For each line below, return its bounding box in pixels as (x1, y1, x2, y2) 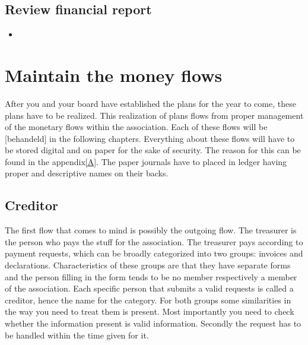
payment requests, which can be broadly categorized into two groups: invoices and (5, 247, 303, 259)
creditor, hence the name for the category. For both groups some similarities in (5, 293, 291, 306)
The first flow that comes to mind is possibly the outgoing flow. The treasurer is (5, 224, 297, 236)
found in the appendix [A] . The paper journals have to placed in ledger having (5, 155, 287, 167)
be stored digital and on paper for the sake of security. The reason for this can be (5, 144, 301, 156)
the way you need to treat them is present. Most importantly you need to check (5, 305, 294, 318)
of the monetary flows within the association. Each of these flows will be (5, 121, 268, 133)
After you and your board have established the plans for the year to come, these (5, 97, 296, 109)
